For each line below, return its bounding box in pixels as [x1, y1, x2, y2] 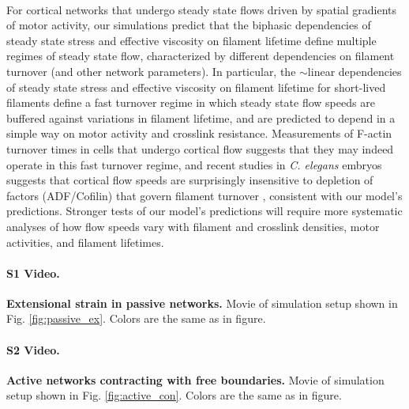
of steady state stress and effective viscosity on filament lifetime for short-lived [6, 78, 386, 95]
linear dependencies [307, 62, 402, 79]
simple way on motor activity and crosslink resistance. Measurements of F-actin [6, 125, 392, 142]
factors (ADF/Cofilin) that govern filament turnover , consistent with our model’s [6, 187, 403, 203]
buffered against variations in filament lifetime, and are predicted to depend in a [6, 109, 396, 126]
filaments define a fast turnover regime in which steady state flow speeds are [6, 94, 375, 111]
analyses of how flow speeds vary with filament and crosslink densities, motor [6, 218, 380, 234]
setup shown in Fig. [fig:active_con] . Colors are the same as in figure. [6, 387, 342, 403]
